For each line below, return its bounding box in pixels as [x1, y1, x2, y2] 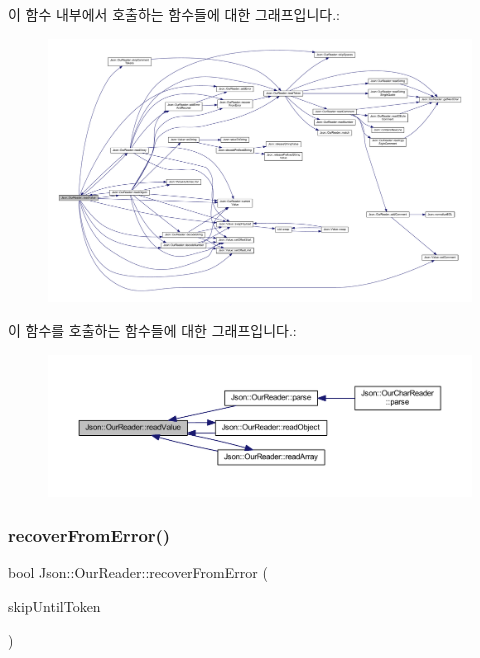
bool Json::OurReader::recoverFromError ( [8, 562, 268, 583]
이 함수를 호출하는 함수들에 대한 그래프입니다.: [8, 319, 297, 340]
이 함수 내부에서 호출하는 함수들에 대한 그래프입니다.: [8, 4, 340, 24]
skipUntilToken [8, 595, 101, 616]
